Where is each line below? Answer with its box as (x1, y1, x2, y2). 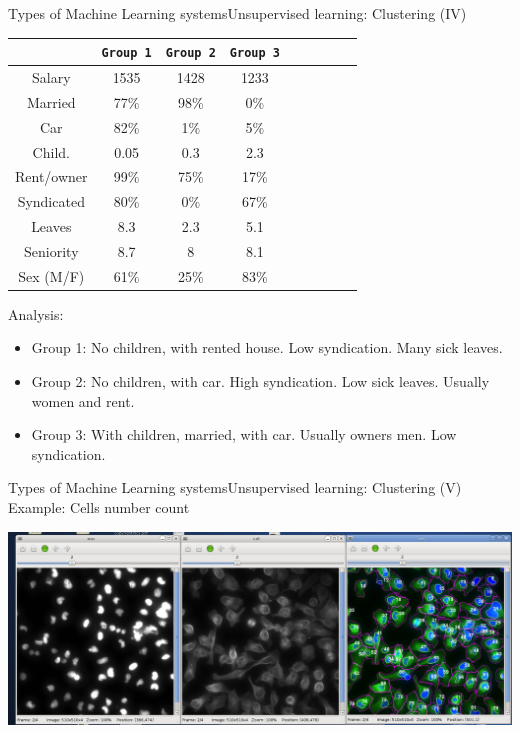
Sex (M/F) (18, 265, 85, 286)
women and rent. (31, 390, 135, 411)
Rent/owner (15, 166, 88, 187)
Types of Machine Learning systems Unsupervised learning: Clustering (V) (8, 477, 462, 498)
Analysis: (8, 303, 64, 324)
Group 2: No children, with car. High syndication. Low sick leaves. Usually (31, 371, 490, 392)
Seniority (24, 240, 79, 261)
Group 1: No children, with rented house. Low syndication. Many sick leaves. (31, 337, 503, 358)
